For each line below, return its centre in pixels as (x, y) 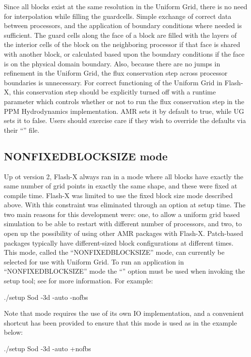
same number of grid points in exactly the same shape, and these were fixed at (121, 186)
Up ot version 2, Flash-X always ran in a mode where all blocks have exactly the (124, 176)
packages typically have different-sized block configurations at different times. (119, 242)
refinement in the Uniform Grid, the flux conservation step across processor (116, 73)
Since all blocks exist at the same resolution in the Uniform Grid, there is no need (126, 6)
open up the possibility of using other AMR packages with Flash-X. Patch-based (124, 233)
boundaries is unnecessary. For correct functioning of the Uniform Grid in (113, 82)
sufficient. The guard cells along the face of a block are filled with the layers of (120, 35)
